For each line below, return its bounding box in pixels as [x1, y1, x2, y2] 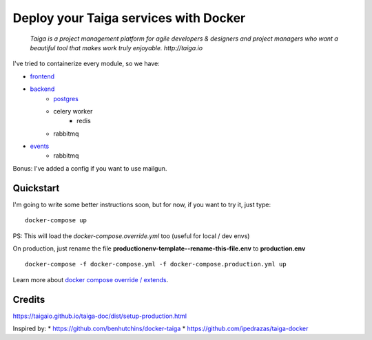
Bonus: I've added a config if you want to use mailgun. [12, 164, 167, 172]
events [30, 142, 50, 151]
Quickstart [12, 182, 60, 194]
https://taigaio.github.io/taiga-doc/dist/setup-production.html [12, 312, 187, 320]
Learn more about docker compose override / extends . [12, 275, 169, 284]
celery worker [53, 107, 93, 115]
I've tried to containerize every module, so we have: [12, 59, 160, 68]
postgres [53, 94, 79, 103]
